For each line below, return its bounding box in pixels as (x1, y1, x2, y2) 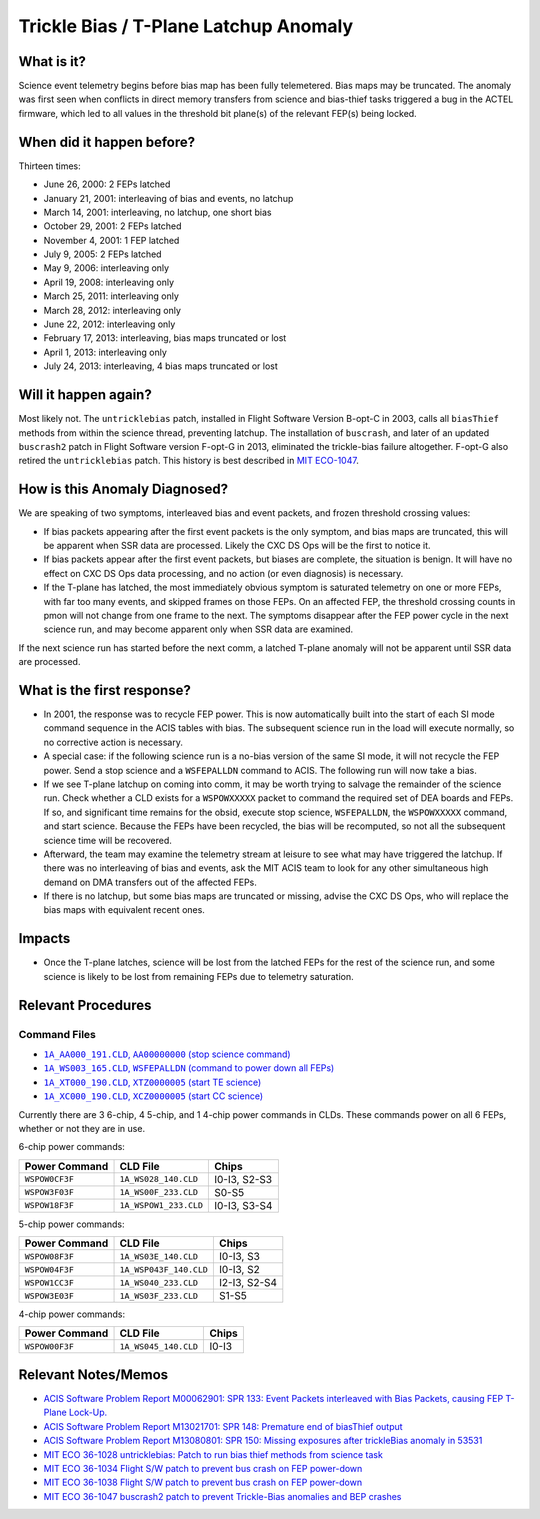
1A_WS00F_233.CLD (119, 1187, 199, 1198)
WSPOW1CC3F (24, 1277, 75, 1288)
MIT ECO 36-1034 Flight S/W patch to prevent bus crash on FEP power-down (43, 1462, 363, 1474)
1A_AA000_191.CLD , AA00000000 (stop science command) (43, 1048, 291, 1060)
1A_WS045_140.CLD (119, 1341, 199, 1352)
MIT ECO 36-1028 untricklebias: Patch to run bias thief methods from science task (43, 1448, 384, 1460)
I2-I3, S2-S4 (218, 1276, 278, 1290)
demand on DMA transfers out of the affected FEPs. (43, 876, 257, 888)
